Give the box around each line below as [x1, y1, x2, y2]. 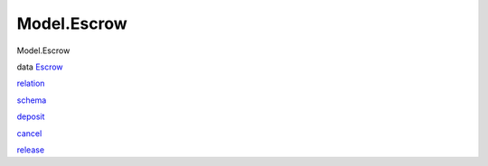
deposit [16, 111, 45, 122]
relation [16, 78, 45, 89]
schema [16, 95, 47, 106]
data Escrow [16, 61, 63, 72]
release [16, 144, 45, 155]
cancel [16, 127, 42, 139]
